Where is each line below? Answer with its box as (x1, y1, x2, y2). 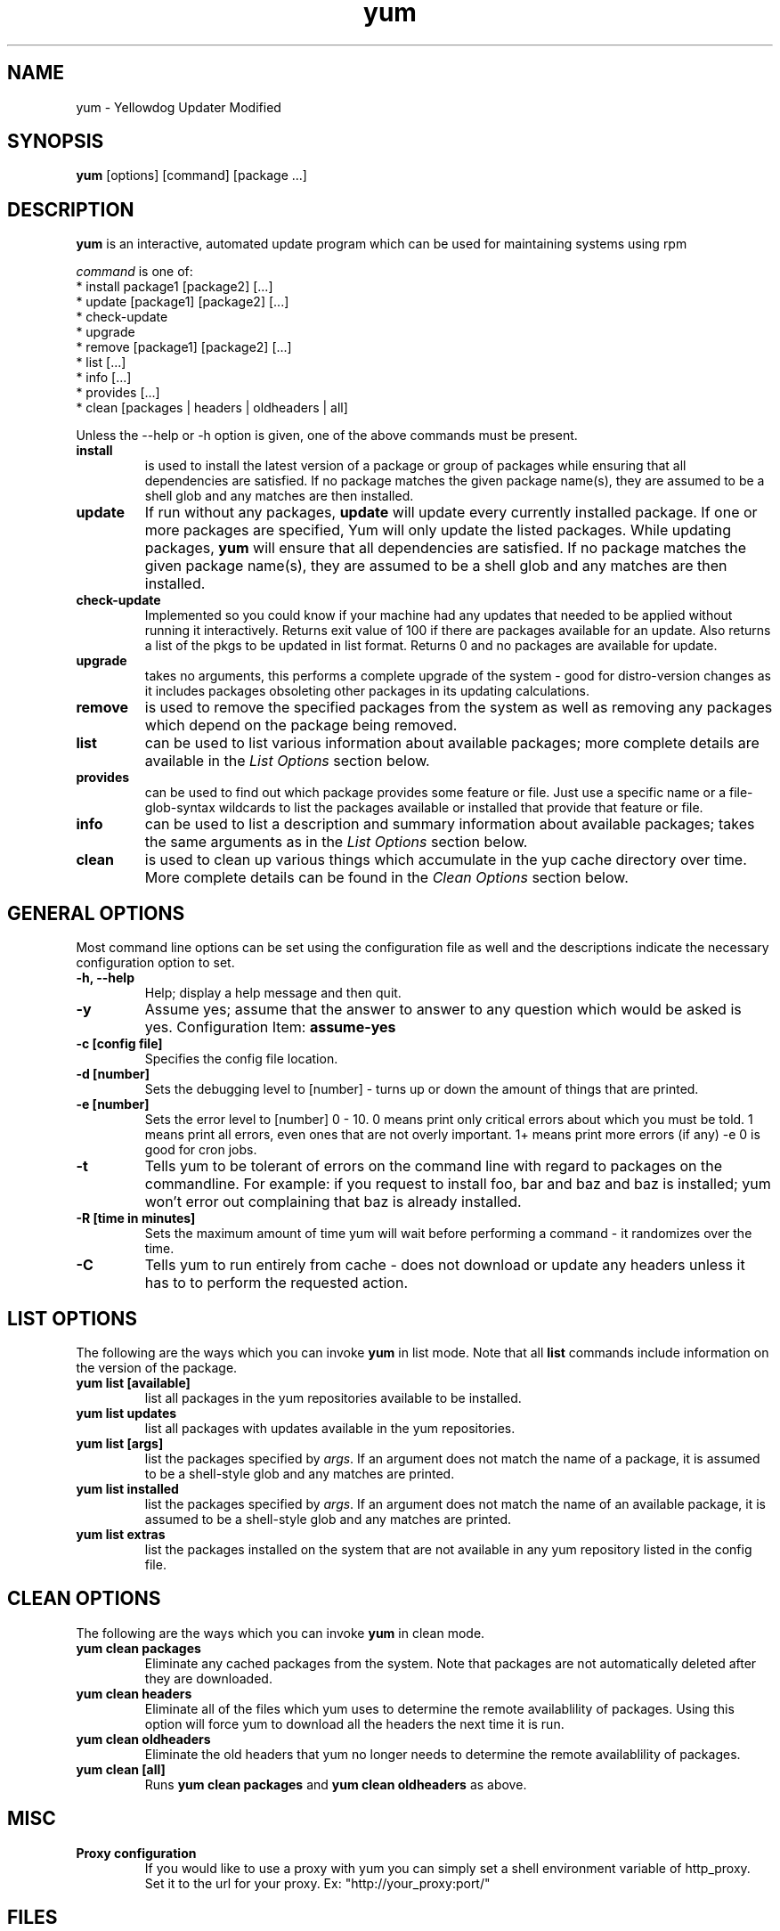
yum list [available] (76, 1374, 191, 1390)
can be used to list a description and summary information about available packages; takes (144, 815, 755, 834)
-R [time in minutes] (76, 1210, 196, 1226)
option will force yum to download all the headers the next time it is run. (144, 1715, 565, 1731)
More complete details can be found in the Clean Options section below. (144, 868, 629, 887)
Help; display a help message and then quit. (144, 985, 402, 1001)
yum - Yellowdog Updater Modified (76, 99, 281, 115)
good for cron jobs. (144, 1142, 257, 1158)
